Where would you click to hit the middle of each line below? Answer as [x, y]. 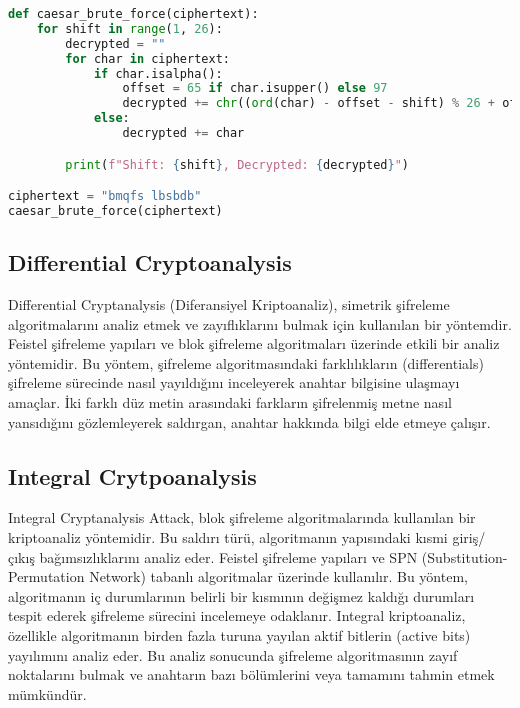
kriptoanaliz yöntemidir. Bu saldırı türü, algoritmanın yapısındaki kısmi [228, 536]
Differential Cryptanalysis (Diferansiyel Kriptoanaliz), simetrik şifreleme [229, 304]
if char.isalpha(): [158, 73]
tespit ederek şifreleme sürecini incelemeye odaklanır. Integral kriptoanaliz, [237, 615]
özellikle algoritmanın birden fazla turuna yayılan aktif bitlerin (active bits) [239, 634]
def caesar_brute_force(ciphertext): [133, 14]
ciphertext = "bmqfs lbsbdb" [105, 196]
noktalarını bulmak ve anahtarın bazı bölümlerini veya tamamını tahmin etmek [251, 674]
